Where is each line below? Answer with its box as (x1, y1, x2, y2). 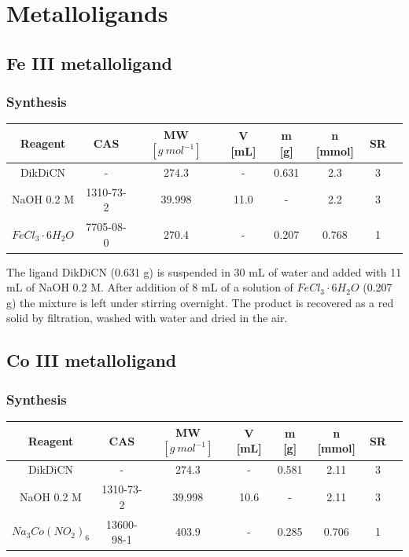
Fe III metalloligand (6, 50, 172, 75)
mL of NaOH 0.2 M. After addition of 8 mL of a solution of (6, 279, 293, 295)
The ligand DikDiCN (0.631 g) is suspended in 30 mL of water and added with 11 (6, 263, 402, 280)
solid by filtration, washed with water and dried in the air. (6, 310, 288, 326)
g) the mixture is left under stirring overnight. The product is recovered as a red (6, 294, 394, 310)
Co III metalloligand (6, 348, 177, 372)
